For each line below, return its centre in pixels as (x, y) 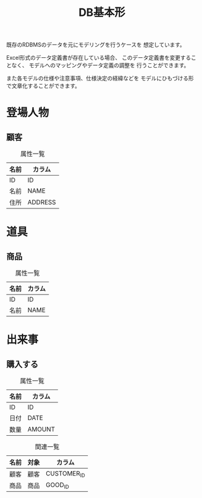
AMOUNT (42, 429)
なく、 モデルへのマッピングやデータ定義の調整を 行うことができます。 (100, 65)
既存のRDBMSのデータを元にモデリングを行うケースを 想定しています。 (96, 45)
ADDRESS (42, 202)
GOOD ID (58, 485)
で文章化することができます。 (43, 86)
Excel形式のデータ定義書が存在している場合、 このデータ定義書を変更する (99, 58)
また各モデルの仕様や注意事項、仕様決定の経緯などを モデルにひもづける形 (100, 78)
